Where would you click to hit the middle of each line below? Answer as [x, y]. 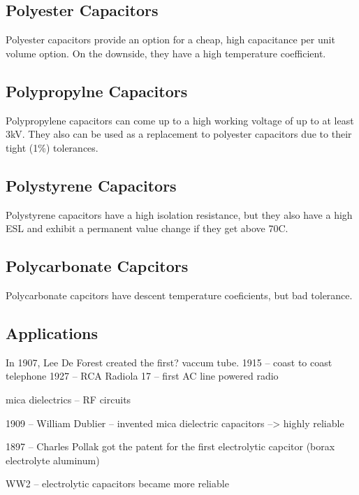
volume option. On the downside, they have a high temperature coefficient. [166, 53]
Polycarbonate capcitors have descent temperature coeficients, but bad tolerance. [179, 295]
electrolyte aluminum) [53, 460]
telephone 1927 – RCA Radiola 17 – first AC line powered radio [142, 376]
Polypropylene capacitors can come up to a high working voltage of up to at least [180, 120]
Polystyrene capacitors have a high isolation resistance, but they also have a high [179, 214]
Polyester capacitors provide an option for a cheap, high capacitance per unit [170, 40]
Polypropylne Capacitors [97, 91]
